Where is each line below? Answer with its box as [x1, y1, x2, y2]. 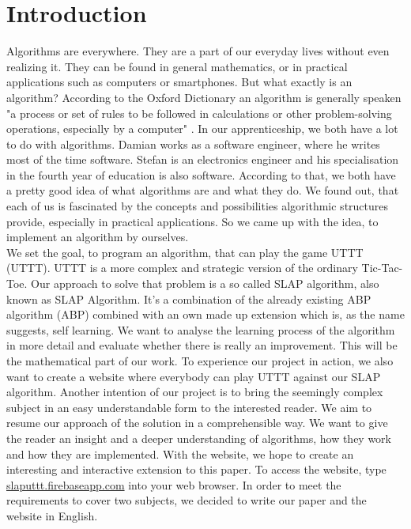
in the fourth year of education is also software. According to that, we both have [6, 166, 396, 183]
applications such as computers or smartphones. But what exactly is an [6, 74, 353, 90]
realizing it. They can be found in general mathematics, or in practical [6, 58, 348, 74]
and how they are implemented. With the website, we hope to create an [6, 445, 354, 462]
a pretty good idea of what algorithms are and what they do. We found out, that [6, 182, 399, 198]
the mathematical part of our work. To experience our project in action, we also [6, 353, 394, 368]
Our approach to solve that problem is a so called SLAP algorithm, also [31, 275, 379, 292]
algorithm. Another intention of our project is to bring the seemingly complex [6, 384, 383, 400]
